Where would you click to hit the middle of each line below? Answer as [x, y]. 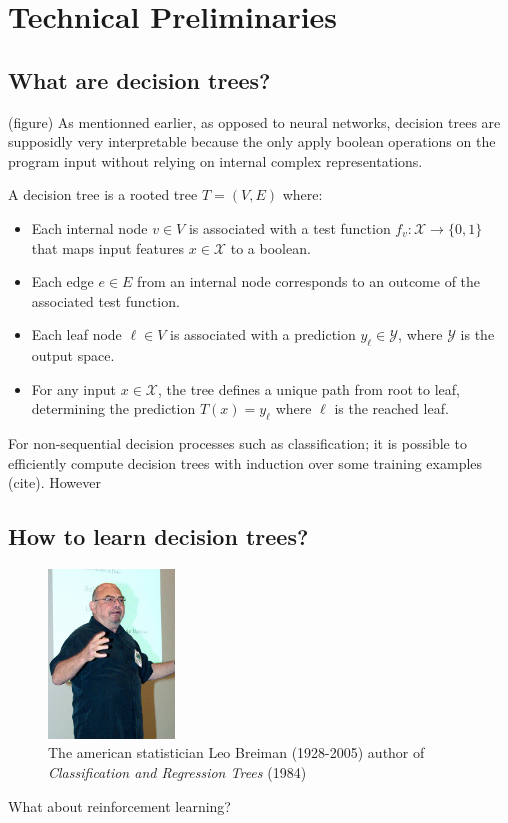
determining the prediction [113, 408]
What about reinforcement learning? [119, 805]
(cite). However [54, 482]
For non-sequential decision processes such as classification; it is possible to [237, 443]
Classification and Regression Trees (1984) [177, 772]
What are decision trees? [139, 79]
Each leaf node [76, 334]
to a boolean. [270, 247]
